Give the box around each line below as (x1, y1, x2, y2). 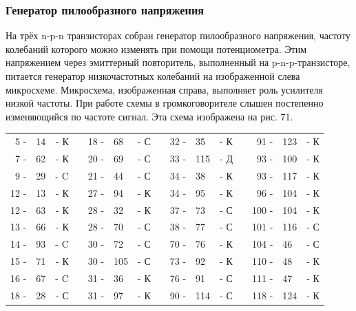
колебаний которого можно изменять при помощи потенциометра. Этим (6, 41, 307, 56)
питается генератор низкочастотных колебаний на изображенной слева (6, 69, 300, 83)
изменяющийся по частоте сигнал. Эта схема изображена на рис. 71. (6, 109, 293, 123)
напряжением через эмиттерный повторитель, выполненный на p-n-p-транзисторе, (6, 55, 350, 69)
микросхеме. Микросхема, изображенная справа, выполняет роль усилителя (6, 82, 323, 96)
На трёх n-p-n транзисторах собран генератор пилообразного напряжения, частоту (6, 28, 350, 43)
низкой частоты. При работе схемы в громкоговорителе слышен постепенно (6, 96, 324, 110)
